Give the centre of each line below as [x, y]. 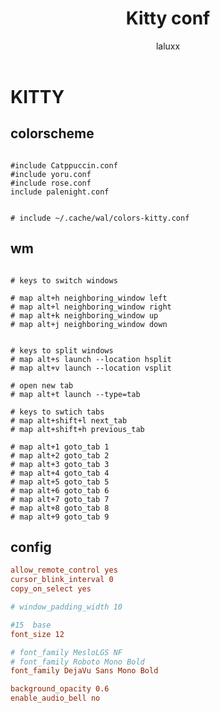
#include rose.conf [51, 183]
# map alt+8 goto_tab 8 [60, 508]
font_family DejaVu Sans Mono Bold [84, 671]
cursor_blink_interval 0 [62, 580]
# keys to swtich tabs [57, 412]
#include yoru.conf [51, 174]
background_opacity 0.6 [60, 689]
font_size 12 [37, 634]
